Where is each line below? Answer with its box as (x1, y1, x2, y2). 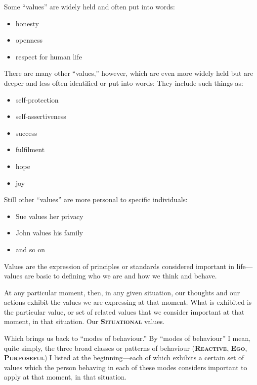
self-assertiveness (15, 111, 66, 121)
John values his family (15, 227, 83, 238)
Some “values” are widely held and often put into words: (4, 1, 175, 11)
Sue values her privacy (15, 211, 84, 221)
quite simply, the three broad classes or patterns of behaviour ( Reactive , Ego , (4, 342, 247, 353)
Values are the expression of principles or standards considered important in (4, 261, 234, 271)
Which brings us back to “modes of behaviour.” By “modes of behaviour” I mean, (4, 333, 251, 343)
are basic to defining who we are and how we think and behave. (24, 271, 217, 281)
